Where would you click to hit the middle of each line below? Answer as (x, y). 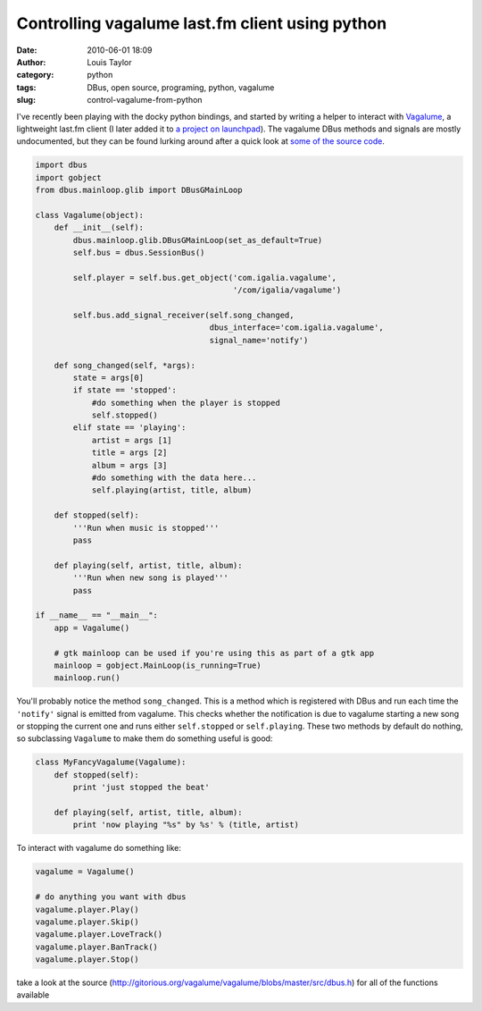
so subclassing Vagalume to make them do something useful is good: (145, 738)
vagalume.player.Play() (87, 909)
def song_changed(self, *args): (125, 365)
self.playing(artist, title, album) (172, 490)
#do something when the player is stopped (186, 403)
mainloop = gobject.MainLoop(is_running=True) (158, 665)
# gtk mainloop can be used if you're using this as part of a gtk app (214, 653)
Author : (31, 62)
